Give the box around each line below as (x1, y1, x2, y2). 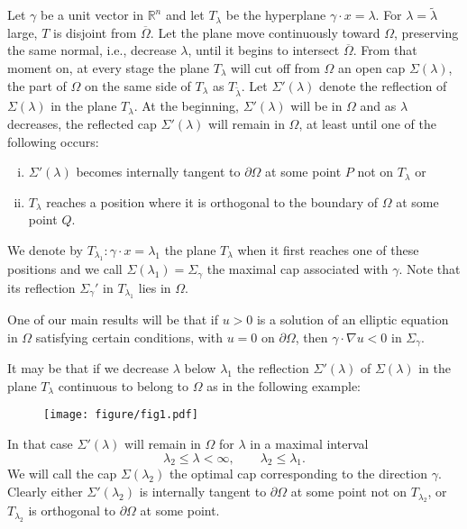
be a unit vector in (41, 5, 143, 24)
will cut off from (231, 59, 320, 77)
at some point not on (290, 482, 407, 501)
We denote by (7, 240, 83, 259)
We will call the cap (7, 464, 117, 483)
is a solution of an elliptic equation (256, 310, 449, 329)
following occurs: (7, 132, 99, 150)
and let (165, 5, 205, 24)
